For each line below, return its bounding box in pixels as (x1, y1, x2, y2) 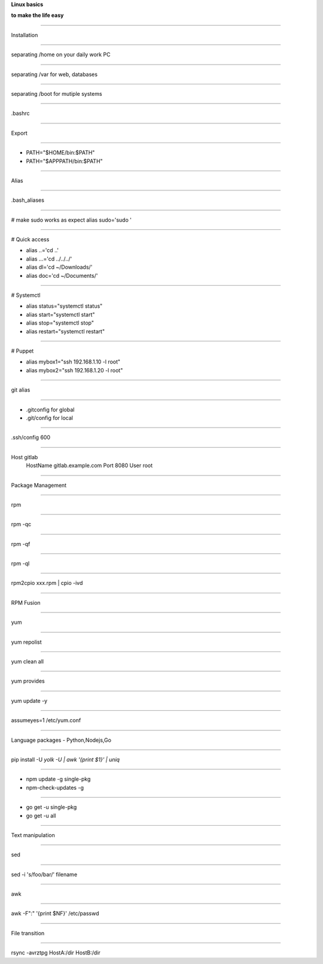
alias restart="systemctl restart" (26, 328, 105, 335)
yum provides (11, 677, 45, 685)
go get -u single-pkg (26, 804, 77, 811)
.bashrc (11, 110, 30, 117)
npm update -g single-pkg (26, 775, 91, 783)
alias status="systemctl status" (26, 302, 103, 310)
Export (11, 129, 28, 137)
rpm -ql (11, 560, 30, 567)
